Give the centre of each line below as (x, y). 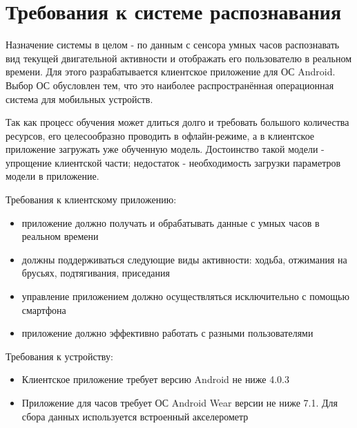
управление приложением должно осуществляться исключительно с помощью (185, 296)
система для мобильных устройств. (79, 99)
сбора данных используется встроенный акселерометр (135, 416)
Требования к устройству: (59, 356)
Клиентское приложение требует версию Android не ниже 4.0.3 (156, 379)
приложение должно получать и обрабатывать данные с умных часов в (171, 222)
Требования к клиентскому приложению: (91, 199)
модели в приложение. (52, 176)
